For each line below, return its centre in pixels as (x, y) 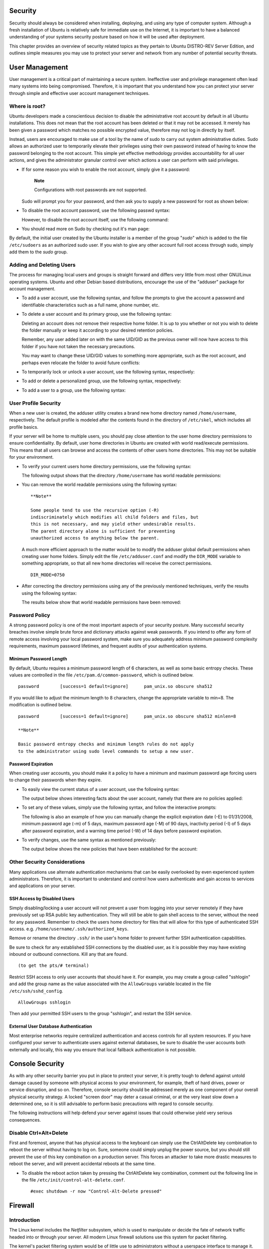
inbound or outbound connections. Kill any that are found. (68, 954)
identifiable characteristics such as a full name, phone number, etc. (90, 305)
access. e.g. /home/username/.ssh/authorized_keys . (69, 929)
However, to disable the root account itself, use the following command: (95, 219)
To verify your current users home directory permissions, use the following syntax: (107, 466)
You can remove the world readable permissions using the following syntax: (99, 485)
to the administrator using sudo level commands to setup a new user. (106, 751)
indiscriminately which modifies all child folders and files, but (115, 517)
